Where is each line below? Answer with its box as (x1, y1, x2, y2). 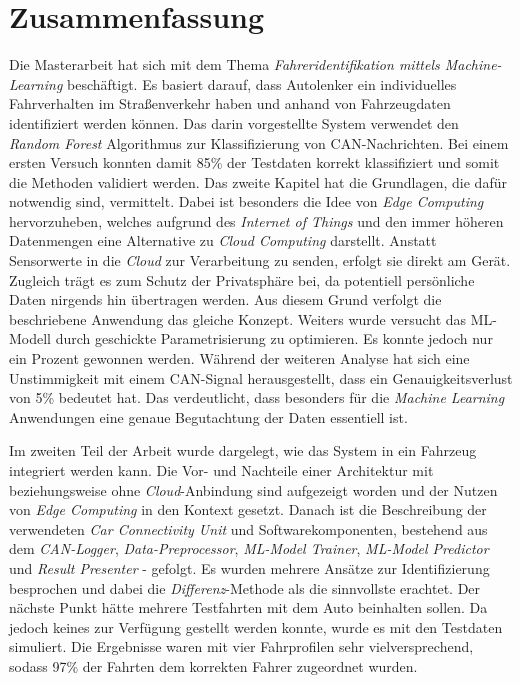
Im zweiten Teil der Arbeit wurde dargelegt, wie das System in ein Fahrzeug (9, 440, 477, 461)
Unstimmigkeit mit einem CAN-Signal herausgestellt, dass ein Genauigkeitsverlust (9, 367, 513, 388)
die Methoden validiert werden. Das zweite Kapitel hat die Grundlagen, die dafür (9, 171, 507, 192)
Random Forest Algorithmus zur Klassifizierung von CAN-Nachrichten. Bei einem (9, 132, 509, 153)
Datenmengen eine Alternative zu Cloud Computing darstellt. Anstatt (9, 230, 437, 251)
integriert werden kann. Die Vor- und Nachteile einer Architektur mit (9, 460, 434, 480)
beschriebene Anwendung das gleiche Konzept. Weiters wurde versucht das (9, 308, 467, 329)
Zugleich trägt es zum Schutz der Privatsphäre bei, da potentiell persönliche (9, 269, 475, 290)
